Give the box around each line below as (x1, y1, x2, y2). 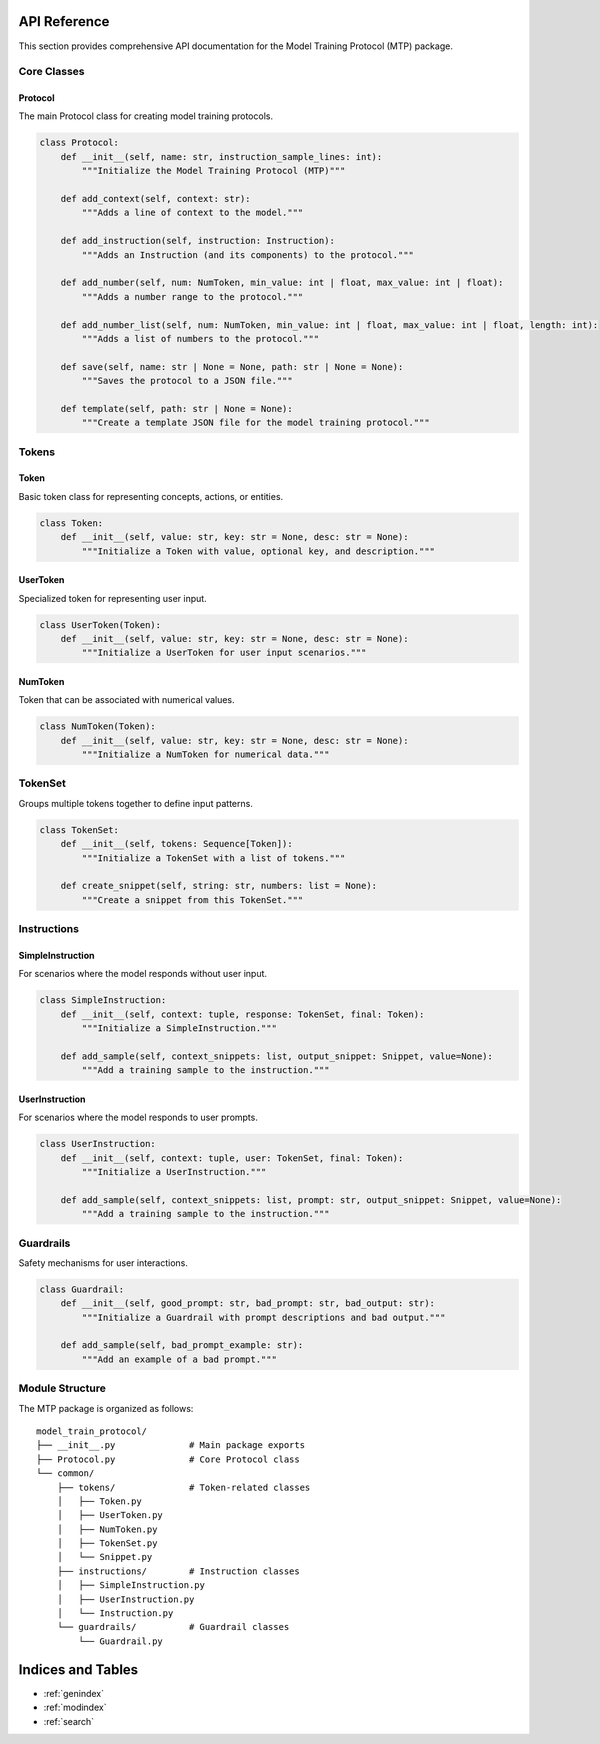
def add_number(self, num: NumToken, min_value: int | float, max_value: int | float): (60, 277, 504, 289)
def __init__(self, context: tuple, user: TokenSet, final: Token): (60, 1152, 404, 1164)
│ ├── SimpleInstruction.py (56, 1580, 205, 1591)
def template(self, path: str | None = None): (60, 403, 294, 414)
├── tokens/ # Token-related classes (56, 1481, 311, 1493)
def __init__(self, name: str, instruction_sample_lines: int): (60, 151, 383, 162)
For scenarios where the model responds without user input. (18, 968, 268, 980)
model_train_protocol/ (36, 1425, 148, 1437)
